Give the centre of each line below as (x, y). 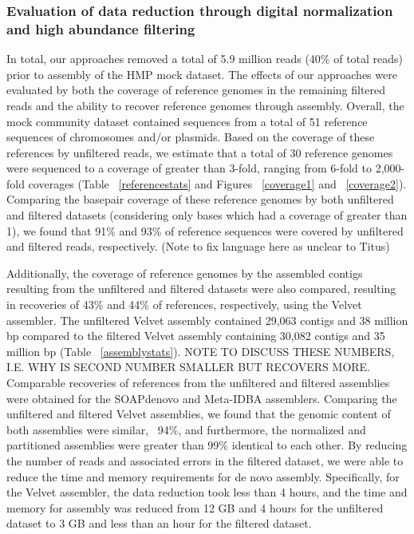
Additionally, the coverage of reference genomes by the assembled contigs (185, 273)
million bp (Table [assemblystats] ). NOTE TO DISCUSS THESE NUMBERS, (201, 351)
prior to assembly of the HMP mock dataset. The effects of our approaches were (202, 74)
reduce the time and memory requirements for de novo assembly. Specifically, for (203, 476)
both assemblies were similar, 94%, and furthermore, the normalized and (186, 429)
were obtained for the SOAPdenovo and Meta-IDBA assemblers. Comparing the (202, 398)
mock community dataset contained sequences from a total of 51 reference (187, 121)
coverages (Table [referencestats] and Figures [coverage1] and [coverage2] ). (217, 183)
